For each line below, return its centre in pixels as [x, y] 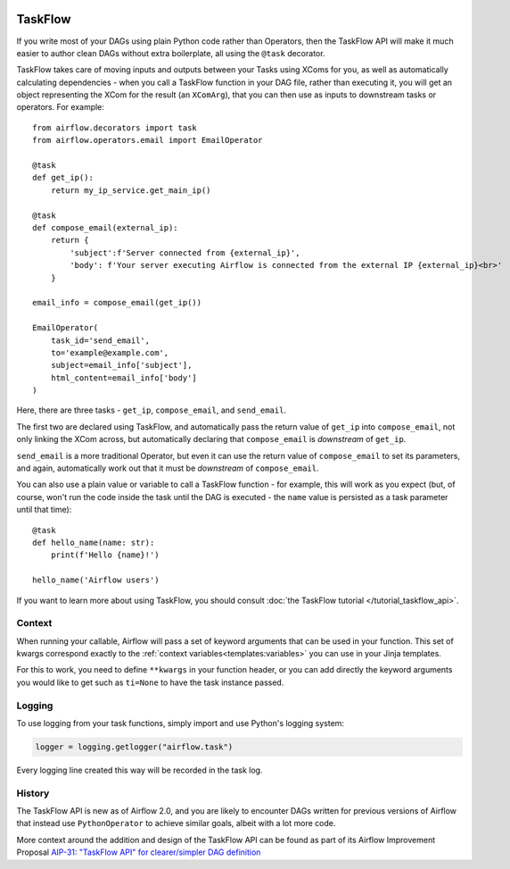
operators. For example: [60, 107]
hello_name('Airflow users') [96, 580]
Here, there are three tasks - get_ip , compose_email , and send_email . [152, 410]
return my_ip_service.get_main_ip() [131, 190]
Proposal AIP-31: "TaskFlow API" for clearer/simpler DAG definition [139, 852]
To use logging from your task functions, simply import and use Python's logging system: [181, 723]
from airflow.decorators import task [115, 128]
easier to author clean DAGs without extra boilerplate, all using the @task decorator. [171, 53]
